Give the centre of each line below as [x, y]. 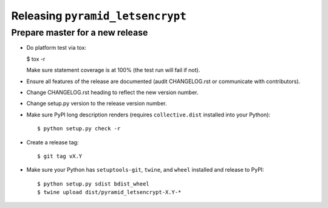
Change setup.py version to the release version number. [97, 104]
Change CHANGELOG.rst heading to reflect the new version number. [112, 92]
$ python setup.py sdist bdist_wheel [94, 184]
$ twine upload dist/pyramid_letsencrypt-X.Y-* [109, 192]
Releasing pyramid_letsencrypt [99, 16]
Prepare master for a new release [80, 33]
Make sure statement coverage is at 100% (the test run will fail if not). [113, 70]
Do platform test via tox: [56, 48]
